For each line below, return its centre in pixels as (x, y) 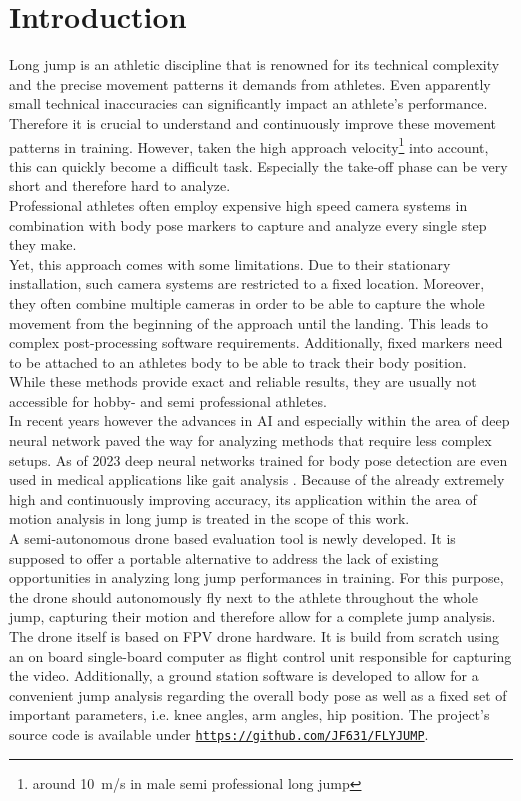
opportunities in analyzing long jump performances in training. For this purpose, (256, 577)
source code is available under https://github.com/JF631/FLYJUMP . (219, 733)
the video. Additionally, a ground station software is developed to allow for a (244, 675)
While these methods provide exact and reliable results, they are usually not (243, 381)
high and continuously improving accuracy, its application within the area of (243, 498)
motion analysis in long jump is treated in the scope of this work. (209, 518)
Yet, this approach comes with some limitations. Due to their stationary (230, 263)
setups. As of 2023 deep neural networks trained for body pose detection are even (258, 459)
